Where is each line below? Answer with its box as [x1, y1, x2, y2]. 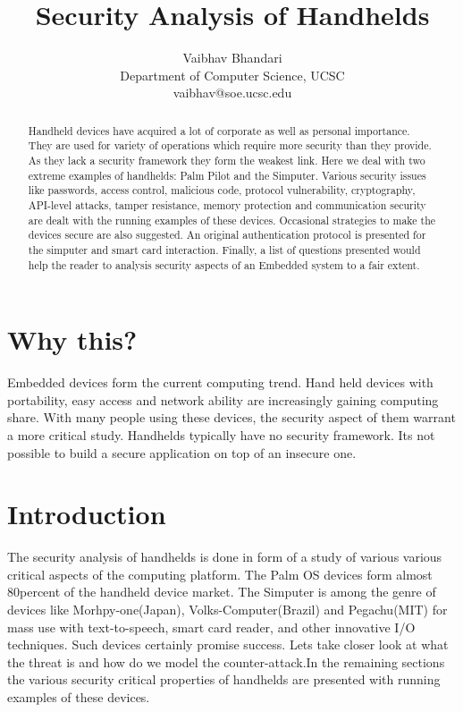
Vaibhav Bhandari [182, 48, 282, 67]
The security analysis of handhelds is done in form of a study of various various [7, 547, 442, 566]
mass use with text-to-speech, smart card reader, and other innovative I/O [7, 617, 416, 636]
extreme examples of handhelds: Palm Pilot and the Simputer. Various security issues [28, 167, 426, 182]
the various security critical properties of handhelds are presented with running [7, 670, 441, 689]
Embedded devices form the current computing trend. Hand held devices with [7, 373, 434, 392]
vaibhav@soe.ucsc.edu [173, 83, 292, 102]
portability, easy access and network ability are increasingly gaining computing [7, 390, 439, 409]
